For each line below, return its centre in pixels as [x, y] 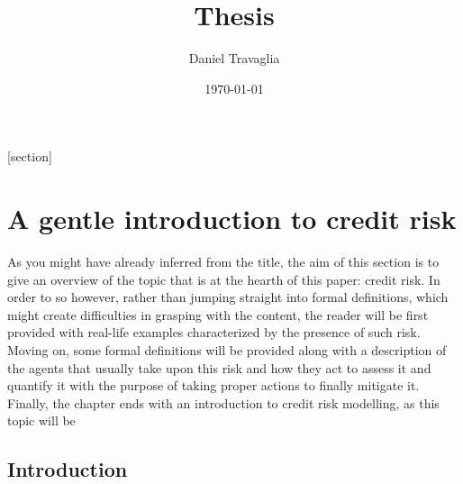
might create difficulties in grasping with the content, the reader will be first [218, 314]
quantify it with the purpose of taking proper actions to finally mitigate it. [213, 385]
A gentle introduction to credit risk [232, 219]
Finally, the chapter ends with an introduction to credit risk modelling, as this [223, 402]
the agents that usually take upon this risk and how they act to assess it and [219, 367]
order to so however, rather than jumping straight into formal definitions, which [228, 297]
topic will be [41, 420]
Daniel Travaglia [234, 58]
